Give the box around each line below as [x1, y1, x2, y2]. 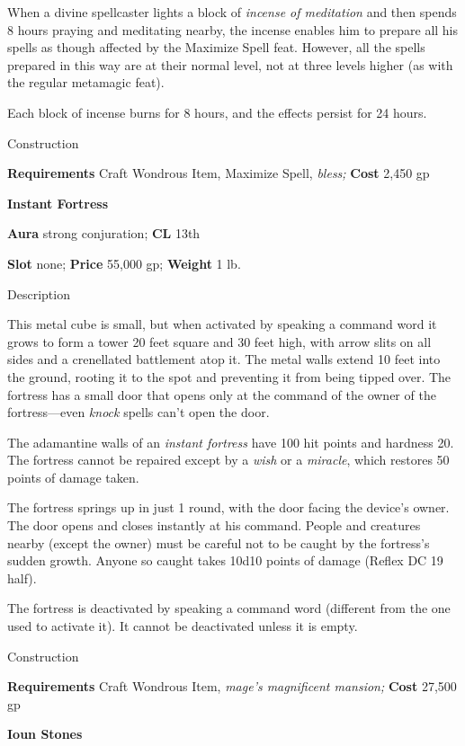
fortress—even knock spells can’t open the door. [7, 403, 270, 422]
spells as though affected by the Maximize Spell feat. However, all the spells [7, 38, 425, 57]
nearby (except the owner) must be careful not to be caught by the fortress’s [7, 533, 430, 552]
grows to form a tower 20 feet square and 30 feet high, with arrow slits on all [7, 332, 432, 351]
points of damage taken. [7, 467, 139, 486]
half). [7, 568, 37, 587]
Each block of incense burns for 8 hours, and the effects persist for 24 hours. [7, 102, 427, 121]
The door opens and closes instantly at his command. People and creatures [7, 516, 421, 535]
